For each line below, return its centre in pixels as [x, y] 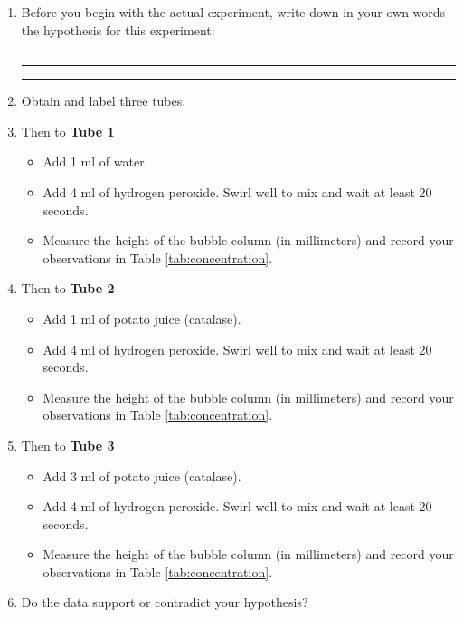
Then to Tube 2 [68, 288]
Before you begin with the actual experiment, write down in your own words [233, 12]
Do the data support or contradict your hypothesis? [165, 602]
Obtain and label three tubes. [104, 101]
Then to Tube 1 [68, 131]
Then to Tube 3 [68, 445]
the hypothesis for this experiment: [118, 29]
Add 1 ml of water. [95, 161]
